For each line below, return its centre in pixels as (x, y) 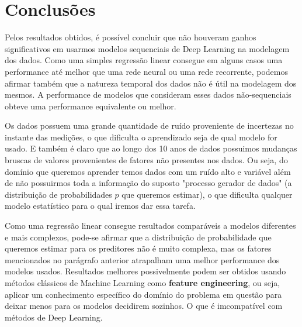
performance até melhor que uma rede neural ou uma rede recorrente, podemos (146, 71)
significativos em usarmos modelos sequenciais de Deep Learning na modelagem (147, 48)
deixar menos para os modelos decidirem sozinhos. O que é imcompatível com (144, 306)
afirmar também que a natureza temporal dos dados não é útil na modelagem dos (151, 83)
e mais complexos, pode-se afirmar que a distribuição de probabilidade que (138, 237)
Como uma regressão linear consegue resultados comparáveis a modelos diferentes (150, 226)
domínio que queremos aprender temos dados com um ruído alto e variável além (148, 171)
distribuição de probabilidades (58, 194)
